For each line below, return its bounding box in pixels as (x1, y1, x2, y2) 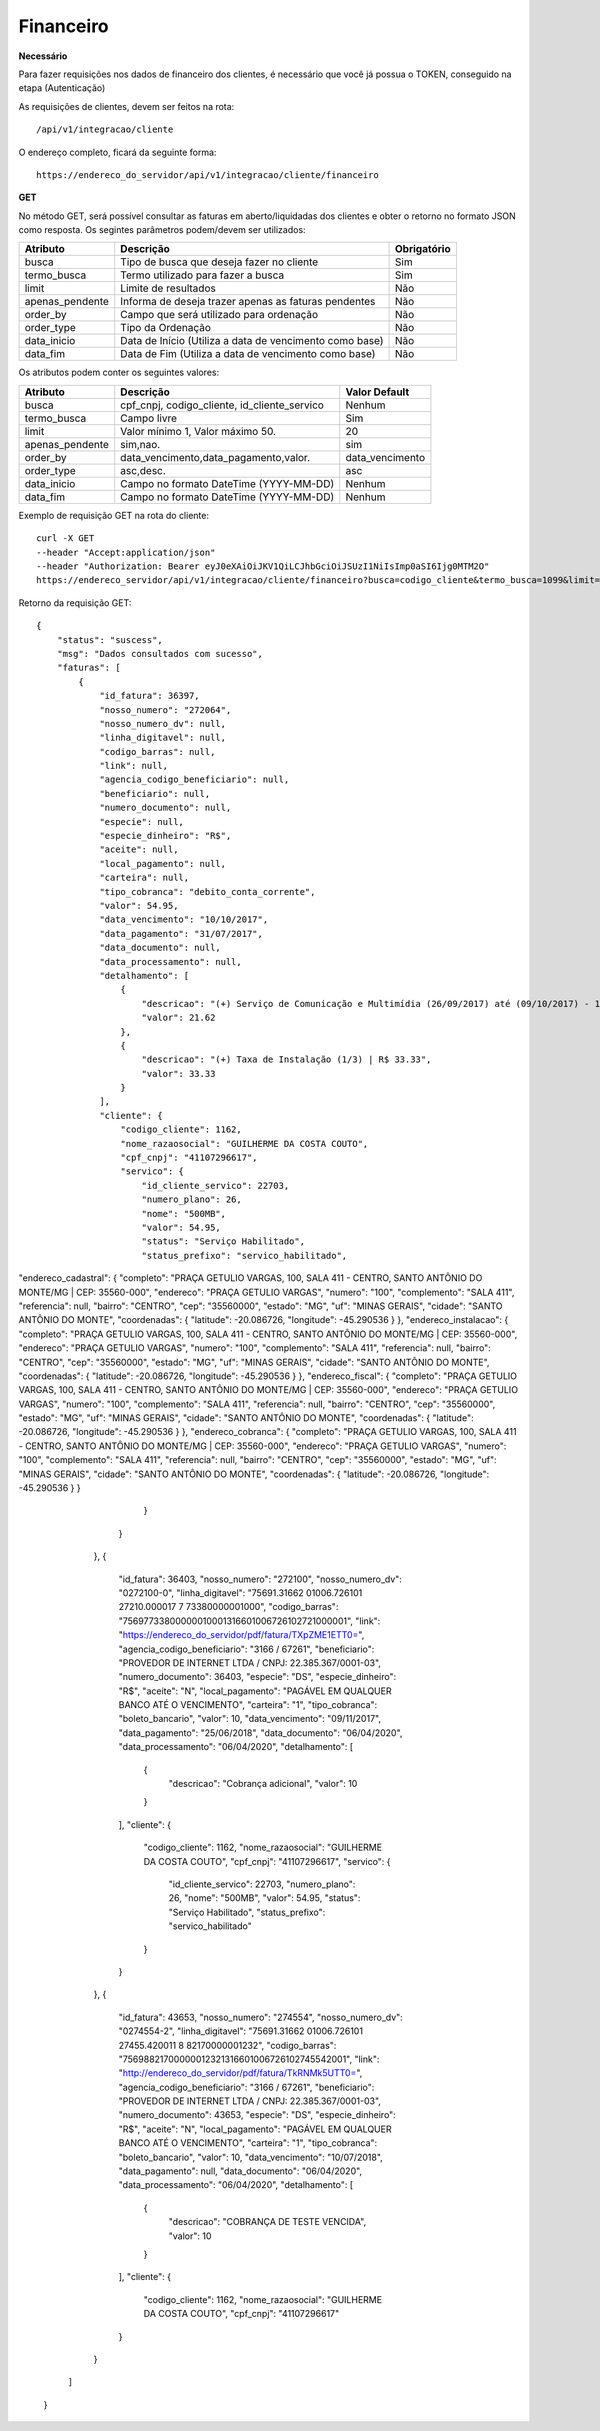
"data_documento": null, (99, 942, 222, 954)
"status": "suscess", (56, 634, 164, 645)
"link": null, (99, 760, 169, 772)
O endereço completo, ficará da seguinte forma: (18, 146, 217, 158)
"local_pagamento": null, (99, 858, 227, 869)
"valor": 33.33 (141, 1068, 216, 1079)
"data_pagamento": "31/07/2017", (99, 928, 264, 939)
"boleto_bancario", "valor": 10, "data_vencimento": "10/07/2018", (118, 2151, 384, 2163)
